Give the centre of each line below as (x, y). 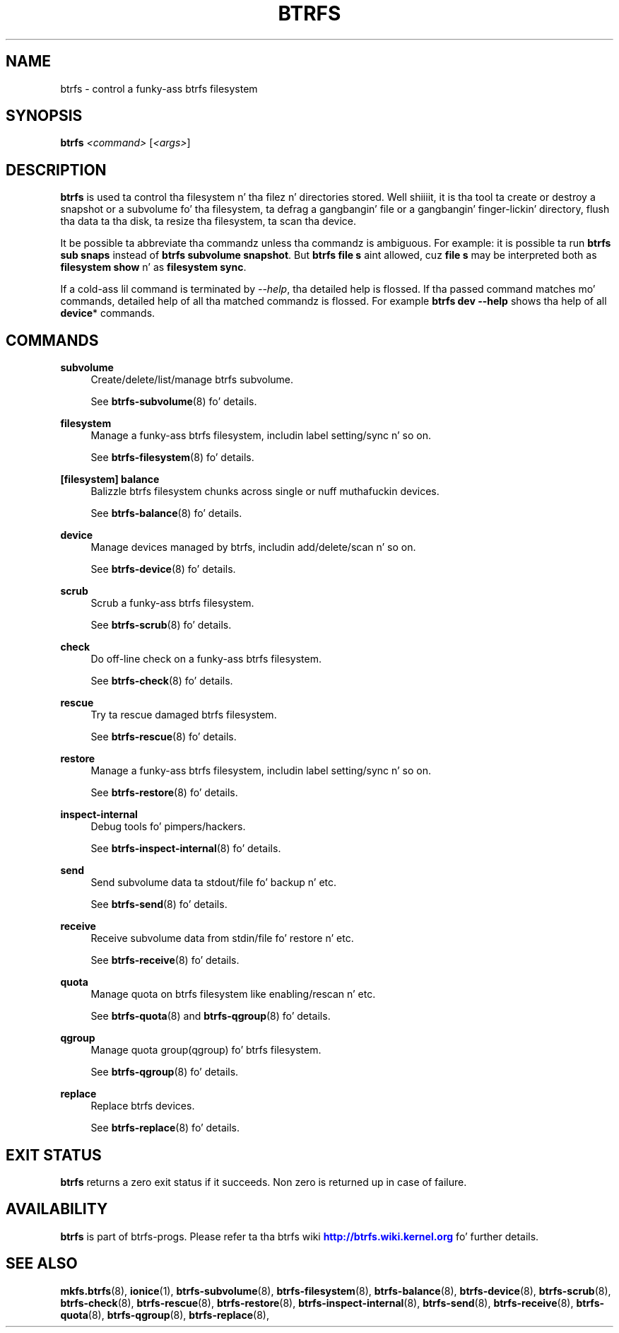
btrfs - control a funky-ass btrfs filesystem (159, 88)
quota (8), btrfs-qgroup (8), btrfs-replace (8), (165, 1315)
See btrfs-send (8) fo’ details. (159, 904)
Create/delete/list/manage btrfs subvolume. (192, 380)
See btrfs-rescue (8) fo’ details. (164, 737)
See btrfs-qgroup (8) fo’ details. (165, 1072)
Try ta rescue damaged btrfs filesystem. (184, 715)
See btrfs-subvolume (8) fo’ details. (174, 402)
